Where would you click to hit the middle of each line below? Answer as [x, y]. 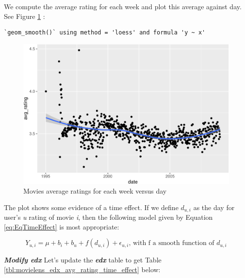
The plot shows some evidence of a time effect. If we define [91, 207]
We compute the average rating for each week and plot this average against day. [123, 6]
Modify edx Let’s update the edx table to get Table [83, 260]
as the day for [214, 207]
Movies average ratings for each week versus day [95, 190]
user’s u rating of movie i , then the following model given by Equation [108, 217]
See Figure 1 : [24, 16]
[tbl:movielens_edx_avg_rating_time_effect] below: [82, 269]
